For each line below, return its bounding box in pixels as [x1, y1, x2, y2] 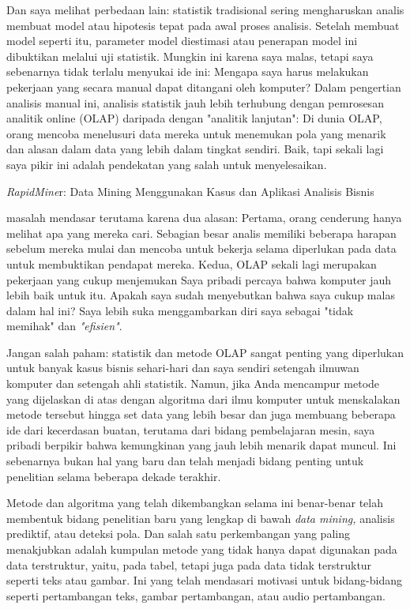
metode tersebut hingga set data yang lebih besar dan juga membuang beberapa [6, 406, 396, 423]
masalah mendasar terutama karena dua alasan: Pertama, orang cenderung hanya [6, 209, 402, 226]
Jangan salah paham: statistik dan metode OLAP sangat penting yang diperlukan [6, 344, 404, 360]
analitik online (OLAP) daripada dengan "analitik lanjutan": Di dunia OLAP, [6, 110, 382, 126]
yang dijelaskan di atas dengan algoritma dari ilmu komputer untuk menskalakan [6, 390, 401, 407]
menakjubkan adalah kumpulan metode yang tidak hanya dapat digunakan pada [6, 541, 397, 557]
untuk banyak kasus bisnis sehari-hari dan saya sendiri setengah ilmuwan [6, 359, 359, 376]
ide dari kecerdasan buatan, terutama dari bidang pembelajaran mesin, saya [6, 421, 375, 438]
